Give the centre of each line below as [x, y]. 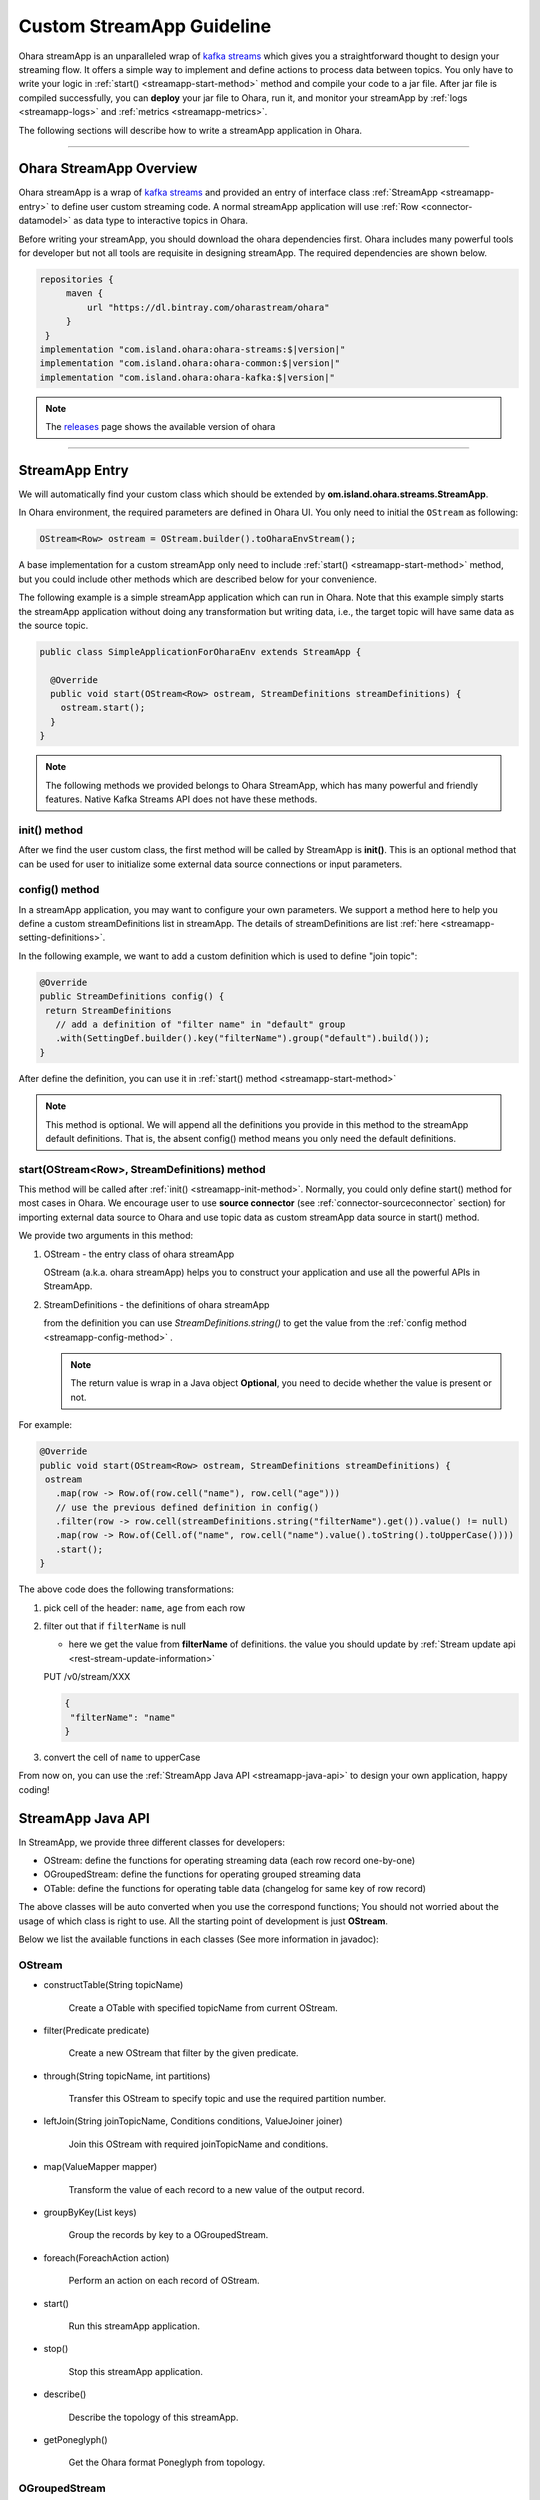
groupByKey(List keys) [90, 2212]
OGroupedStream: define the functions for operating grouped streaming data [202, 1874]
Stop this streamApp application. [136, 2371]
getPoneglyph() [75, 2439]
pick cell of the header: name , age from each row [144, 1607]
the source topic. [53, 625]
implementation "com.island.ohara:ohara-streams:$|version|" [192, 349]
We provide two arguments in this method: [106, 1236]
